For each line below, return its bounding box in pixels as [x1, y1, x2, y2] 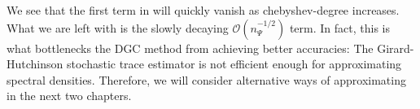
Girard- [377, 39, 414, 56]
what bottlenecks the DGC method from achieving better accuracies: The [7, 39, 374, 56]
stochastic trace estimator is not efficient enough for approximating [66, 55, 402, 72]
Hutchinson [7, 55, 63, 72]
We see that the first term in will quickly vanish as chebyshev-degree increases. [7, 2, 400, 18]
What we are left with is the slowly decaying [7, 19, 229, 36]
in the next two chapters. [7, 87, 132, 104]
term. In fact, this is [289, 19, 390, 36]
